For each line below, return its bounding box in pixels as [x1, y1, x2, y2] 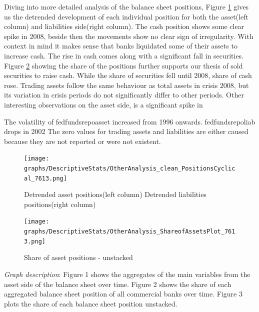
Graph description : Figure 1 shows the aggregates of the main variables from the [4, 269, 250, 279]
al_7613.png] [24, 174, 67, 182]
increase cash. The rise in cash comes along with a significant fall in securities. [4, 50, 244, 60]
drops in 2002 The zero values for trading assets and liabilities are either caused [4, 126, 248, 136]
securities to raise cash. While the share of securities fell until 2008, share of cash [4, 70, 252, 80]
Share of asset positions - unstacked [24, 252, 133, 262]
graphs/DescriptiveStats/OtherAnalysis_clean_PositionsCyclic [24, 164, 235, 172]
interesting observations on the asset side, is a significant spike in [4, 99, 203, 109]
